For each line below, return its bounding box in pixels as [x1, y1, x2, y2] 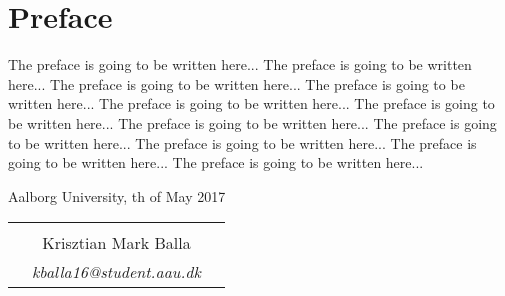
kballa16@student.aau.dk [32, 260, 201, 284]
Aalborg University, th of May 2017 [8, 185, 226, 206]
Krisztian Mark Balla [42, 231, 191, 255]
